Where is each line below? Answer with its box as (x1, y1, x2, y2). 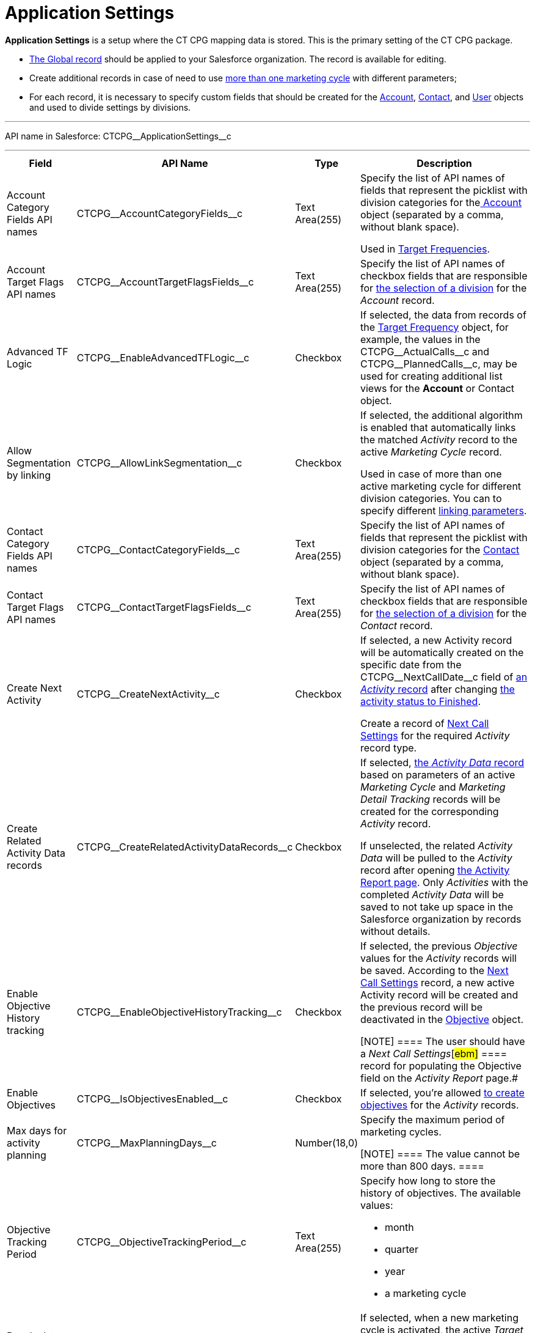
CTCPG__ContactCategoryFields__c (76, 543, 240, 556)
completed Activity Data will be (360, 888, 504, 901)
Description (417, 157, 472, 169)
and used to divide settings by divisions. (29, 102, 191, 113)
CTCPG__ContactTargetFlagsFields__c (76, 600, 252, 613)
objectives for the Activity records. (360, 1098, 519, 1111)
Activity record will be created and (360, 988, 519, 1001)
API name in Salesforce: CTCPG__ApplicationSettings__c (5, 130, 231, 141)
